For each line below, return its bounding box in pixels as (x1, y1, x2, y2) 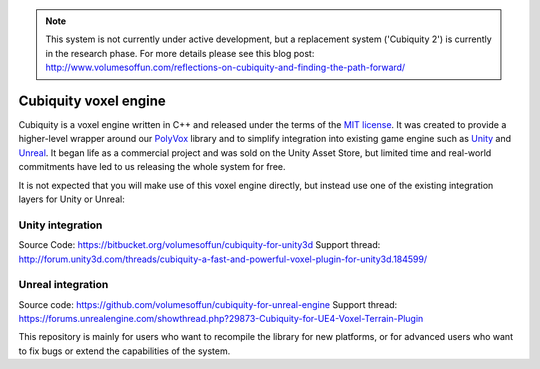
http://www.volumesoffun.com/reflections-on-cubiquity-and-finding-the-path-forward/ (45, 61, 406, 74)
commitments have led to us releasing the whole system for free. (18, 161, 286, 173)
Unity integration (18, 218, 103, 232)
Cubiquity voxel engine (18, 92, 167, 109)
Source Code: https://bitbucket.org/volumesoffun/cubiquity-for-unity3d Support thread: (18, 239, 381, 251)
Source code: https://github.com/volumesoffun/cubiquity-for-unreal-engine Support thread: (18, 298, 398, 310)
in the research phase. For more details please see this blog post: (45, 47, 315, 59)
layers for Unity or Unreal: (18, 193, 125, 205)
